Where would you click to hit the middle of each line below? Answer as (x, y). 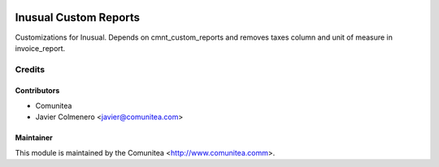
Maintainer (34, 138)
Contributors (37, 91)
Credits (30, 69)
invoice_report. (40, 48)
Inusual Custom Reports (78, 17)
